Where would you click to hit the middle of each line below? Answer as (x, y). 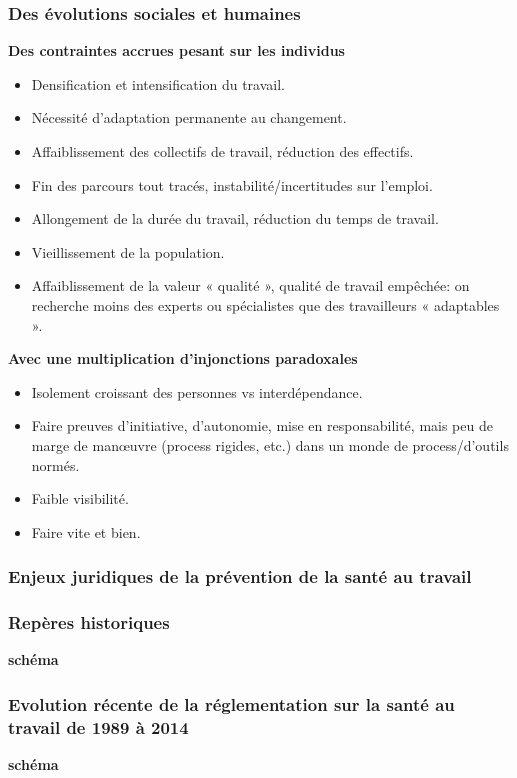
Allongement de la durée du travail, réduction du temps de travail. (235, 218)
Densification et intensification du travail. (158, 83)
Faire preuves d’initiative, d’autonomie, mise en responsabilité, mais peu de (262, 425)
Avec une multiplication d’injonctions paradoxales (183, 358)
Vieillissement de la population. (128, 251)
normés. (55, 464)
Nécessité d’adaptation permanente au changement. (189, 117)
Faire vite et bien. (86, 531)
